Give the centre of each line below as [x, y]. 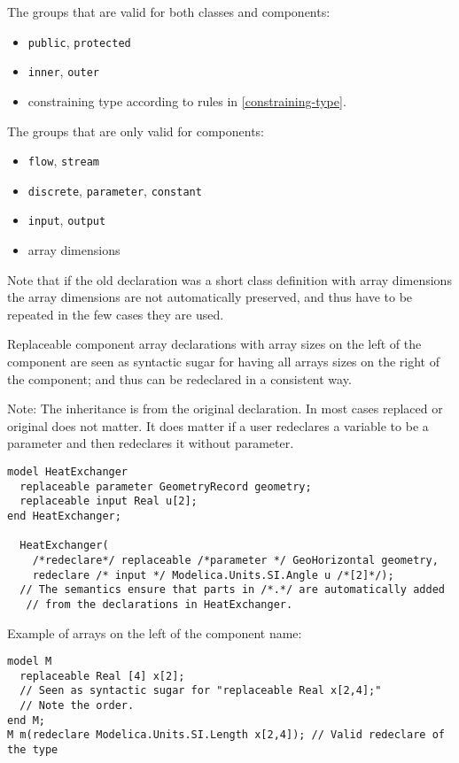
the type [33, 750]
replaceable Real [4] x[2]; [102, 676]
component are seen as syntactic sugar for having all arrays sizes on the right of [224, 362]
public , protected [79, 41]
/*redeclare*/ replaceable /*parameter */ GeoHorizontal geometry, [235, 560]
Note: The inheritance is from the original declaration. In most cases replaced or [225, 408]
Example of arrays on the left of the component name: [155, 632]
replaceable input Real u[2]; [109, 501]
